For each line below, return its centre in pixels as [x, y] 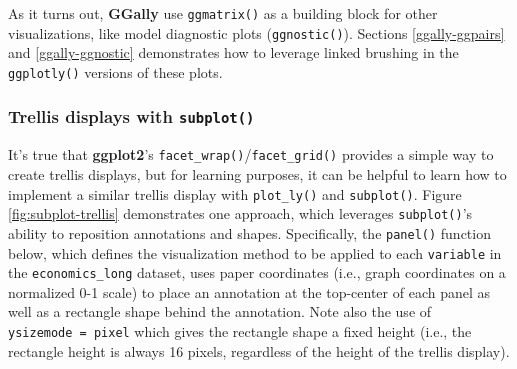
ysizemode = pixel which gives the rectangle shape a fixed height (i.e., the [240, 331]
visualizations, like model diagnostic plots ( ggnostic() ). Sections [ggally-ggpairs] [256, 32]
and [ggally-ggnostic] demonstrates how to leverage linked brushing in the [233, 52]
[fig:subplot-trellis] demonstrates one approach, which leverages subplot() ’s [240, 213]
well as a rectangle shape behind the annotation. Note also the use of [220, 311]
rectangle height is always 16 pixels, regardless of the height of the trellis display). [259, 350]
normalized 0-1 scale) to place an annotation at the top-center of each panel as [249, 291]
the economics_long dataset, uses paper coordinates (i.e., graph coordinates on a [257, 272]
